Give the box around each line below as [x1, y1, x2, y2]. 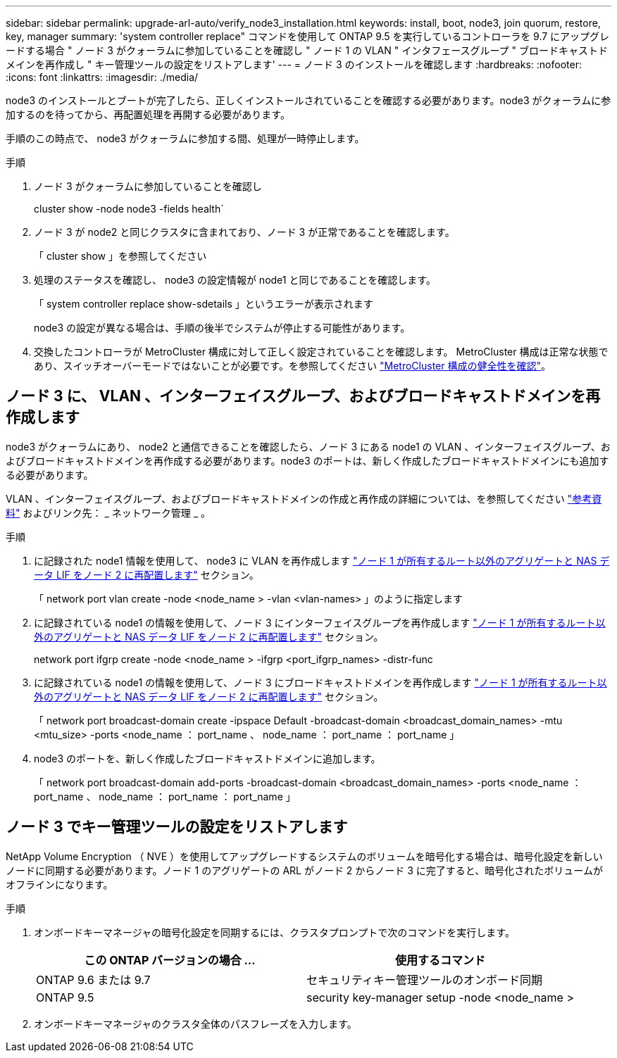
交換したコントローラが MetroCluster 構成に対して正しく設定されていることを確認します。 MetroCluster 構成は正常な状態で [34, 346, 609, 358]
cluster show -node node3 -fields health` [34, 203, 224, 215]
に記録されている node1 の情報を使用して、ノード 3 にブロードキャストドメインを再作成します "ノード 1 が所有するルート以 [34, 676, 607, 688]
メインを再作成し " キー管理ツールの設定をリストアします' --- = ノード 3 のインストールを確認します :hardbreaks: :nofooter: [6, 58, 582, 70]
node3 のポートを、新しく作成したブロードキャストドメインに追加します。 [34, 752, 381, 764]
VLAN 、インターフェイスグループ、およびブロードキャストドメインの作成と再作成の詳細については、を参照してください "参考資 [6, 492, 602, 505]
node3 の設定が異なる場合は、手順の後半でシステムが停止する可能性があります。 [34, 322, 411, 334]
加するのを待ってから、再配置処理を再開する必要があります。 [6, 108, 290, 120]
